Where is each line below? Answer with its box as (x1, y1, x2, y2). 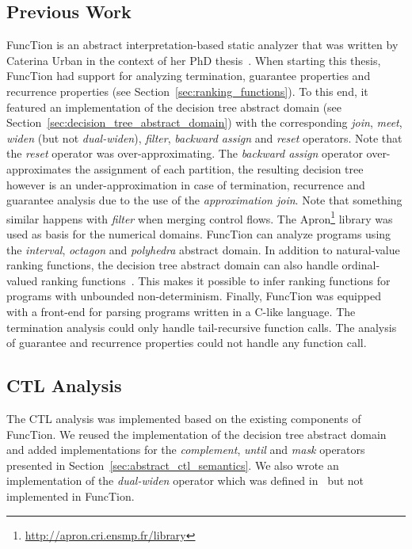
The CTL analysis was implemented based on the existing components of (6, 410, 361, 426)
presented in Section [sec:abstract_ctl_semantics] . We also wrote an (6, 456, 339, 473)
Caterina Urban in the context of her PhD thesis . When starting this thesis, (6, 51, 381, 68)
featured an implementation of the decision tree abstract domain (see (6, 98, 342, 115)
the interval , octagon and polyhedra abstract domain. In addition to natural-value (6, 241, 400, 257)
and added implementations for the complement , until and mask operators (6, 441, 365, 458)
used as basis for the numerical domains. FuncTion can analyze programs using (6, 225, 391, 242)
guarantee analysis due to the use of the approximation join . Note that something (6, 192, 402, 208)
